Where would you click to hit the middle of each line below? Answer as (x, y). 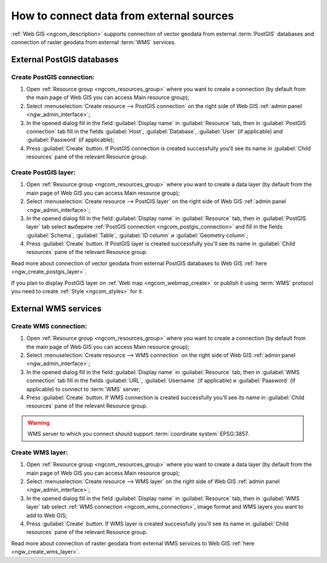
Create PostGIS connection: (53, 77)
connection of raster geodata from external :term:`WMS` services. (94, 42)
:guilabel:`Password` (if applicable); (71, 140)
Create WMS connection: (49, 326)
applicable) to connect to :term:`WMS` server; (84, 389)
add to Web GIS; (47, 515)
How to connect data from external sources (123, 16)
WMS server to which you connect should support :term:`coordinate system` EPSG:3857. (138, 434)
